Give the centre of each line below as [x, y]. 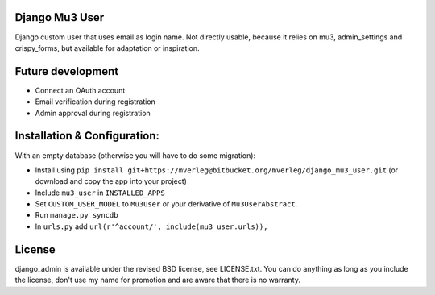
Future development [67, 71]
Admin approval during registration [93, 113]
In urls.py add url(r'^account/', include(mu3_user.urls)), [151, 226]
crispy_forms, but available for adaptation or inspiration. [108, 48]
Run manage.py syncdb [77, 215]
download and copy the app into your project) [111, 181]
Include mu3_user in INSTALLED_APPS [100, 193]
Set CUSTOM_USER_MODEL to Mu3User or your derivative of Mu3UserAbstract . [166, 204]
